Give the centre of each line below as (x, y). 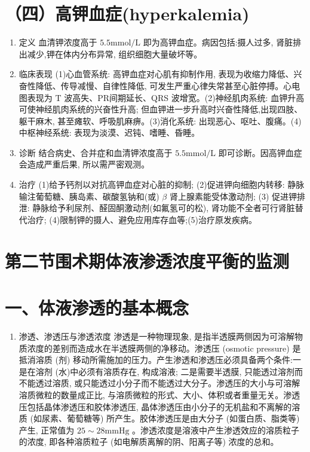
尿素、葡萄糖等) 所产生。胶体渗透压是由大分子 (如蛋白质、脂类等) (171, 418)
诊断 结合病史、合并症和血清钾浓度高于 (96, 152)
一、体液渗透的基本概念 (97, 307)
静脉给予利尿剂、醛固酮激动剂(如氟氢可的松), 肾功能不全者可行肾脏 (164, 208)
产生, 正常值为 (47, 430)
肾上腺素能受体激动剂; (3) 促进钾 (233, 196)
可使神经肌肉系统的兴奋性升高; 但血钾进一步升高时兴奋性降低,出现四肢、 (161, 109)
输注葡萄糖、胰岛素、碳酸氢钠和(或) (89, 196)
